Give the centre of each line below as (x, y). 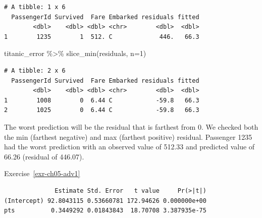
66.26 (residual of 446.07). (44, 156)
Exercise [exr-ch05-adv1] (42, 173)
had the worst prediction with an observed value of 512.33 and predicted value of (129, 147)
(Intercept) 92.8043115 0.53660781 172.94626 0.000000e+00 (105, 201)
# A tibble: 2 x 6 (35, 70)
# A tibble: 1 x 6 (35, 7)
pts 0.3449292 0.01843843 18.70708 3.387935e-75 (105, 211)
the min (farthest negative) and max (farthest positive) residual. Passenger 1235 (128, 137)
